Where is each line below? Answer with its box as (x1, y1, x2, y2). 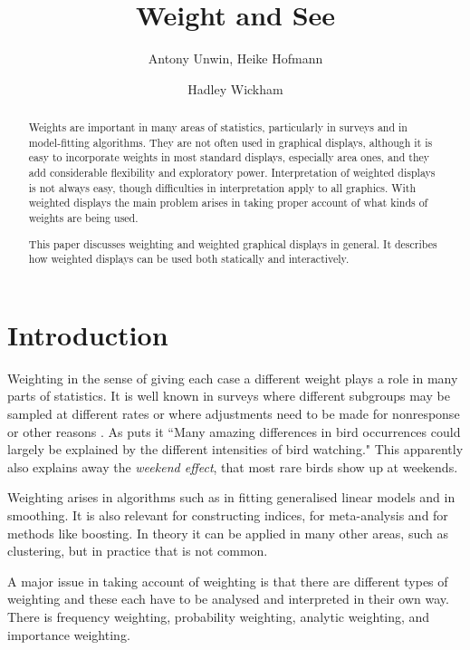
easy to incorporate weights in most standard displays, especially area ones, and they (28, 150, 430, 165)
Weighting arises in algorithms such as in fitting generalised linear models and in (7, 488, 456, 507)
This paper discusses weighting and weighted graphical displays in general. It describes (28, 236, 437, 251)
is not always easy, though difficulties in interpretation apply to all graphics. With (28, 179, 417, 195)
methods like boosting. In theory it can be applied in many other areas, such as (7, 523, 449, 542)
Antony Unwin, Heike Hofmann (148, 49, 323, 68)
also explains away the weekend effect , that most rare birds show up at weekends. (7, 457, 458, 476)
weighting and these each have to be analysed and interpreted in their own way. (7, 589, 449, 608)
